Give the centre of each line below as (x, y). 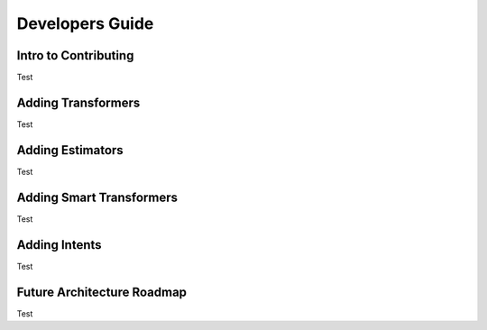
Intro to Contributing (75, 55)
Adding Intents (60, 245)
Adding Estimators (70, 150)
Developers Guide (85, 23)
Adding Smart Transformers (97, 197)
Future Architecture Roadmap (102, 292)
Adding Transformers (78, 102)
